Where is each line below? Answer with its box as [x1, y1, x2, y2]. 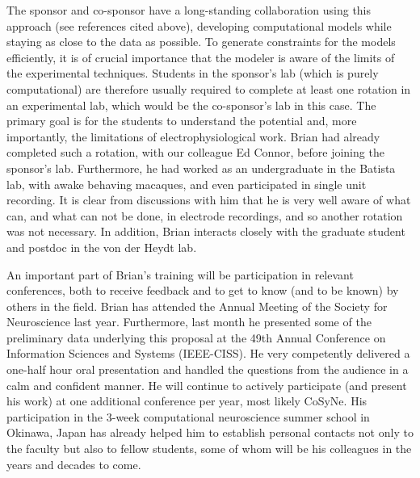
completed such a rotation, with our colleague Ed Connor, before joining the [6, 144, 384, 161]
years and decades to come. [6, 455, 141, 472]
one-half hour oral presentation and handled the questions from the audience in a [6, 361, 409, 378]
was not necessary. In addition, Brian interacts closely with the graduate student [6, 223, 405, 240]
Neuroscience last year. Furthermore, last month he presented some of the [6, 313, 372, 330]
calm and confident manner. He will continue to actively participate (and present [6, 376, 407, 393]
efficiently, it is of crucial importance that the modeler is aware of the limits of [6, 48, 395, 65]
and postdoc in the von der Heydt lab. [6, 238, 197, 255]
